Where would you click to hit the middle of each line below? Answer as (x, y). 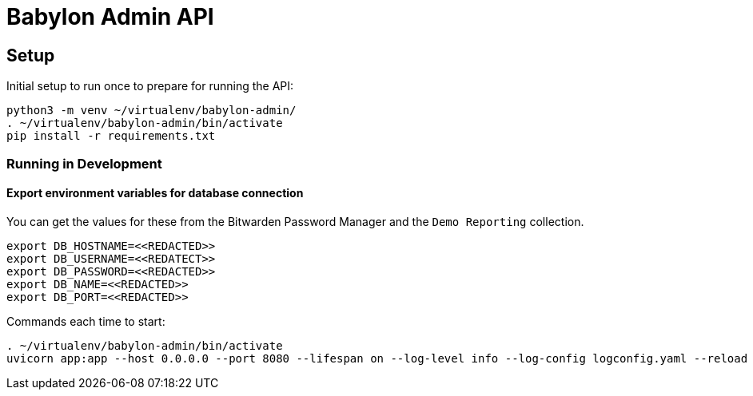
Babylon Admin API (110, 17)
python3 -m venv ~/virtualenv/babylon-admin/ (151, 111)
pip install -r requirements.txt (111, 136)
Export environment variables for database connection (155, 193)
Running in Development (84, 163)
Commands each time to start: (86, 321)
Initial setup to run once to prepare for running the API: (150, 86)
